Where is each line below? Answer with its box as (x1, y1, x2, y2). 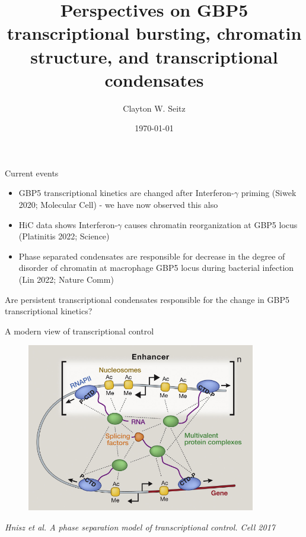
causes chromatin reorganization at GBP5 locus (125, 218, 298, 230)
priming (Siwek (241, 187, 297, 199)
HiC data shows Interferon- (18, 218, 118, 230)
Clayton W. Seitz (123, 102, 186, 114)
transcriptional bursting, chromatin (7, 21, 302, 45)
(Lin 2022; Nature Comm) (18, 273, 114, 286)
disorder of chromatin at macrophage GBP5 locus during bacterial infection (18, 261, 294, 274)
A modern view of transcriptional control (5, 324, 154, 337)
